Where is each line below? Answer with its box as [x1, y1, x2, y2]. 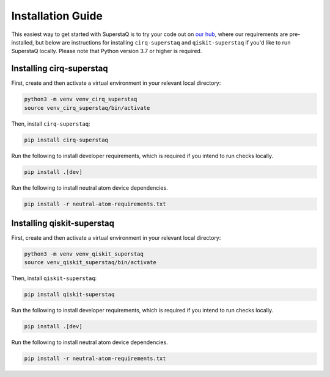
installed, [11, 38, 35, 46]
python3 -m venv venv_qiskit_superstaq [24, 251, 144, 257]
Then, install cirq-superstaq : [11, 120, 91, 127]
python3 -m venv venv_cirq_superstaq [24, 96, 137, 103]
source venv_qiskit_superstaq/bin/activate [24, 259, 157, 266]
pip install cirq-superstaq [24, 136, 108, 143]
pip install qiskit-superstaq [24, 291, 115, 298]
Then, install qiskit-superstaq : [11, 275, 97, 282]
